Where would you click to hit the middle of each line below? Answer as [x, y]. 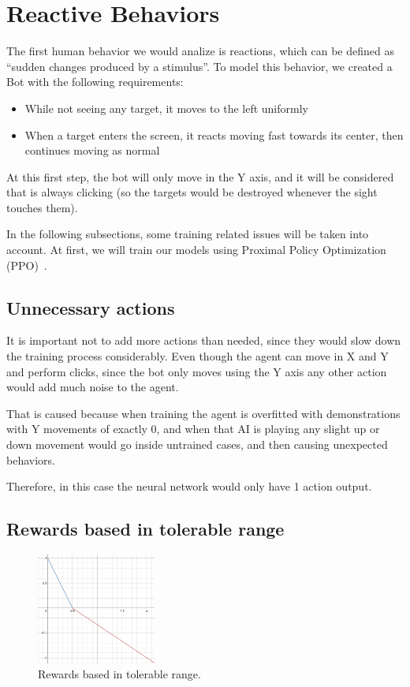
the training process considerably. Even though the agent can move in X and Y [198, 356]
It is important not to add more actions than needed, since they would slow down [204, 340]
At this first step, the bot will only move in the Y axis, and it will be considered [200, 176]
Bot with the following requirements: [95, 82]
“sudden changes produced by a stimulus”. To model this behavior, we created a [199, 66]
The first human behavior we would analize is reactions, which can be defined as [200, 51]
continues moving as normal [92, 150]
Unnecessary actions [91, 307]
